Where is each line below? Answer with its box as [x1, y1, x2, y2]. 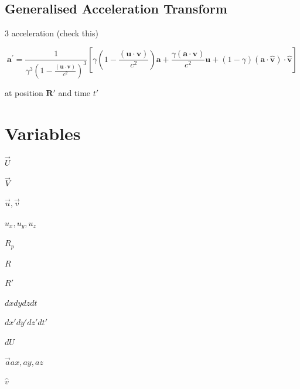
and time [58, 86, 91, 98]
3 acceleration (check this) [5, 27, 98, 39]
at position [5, 86, 43, 98]
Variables [5, 121, 81, 145]
